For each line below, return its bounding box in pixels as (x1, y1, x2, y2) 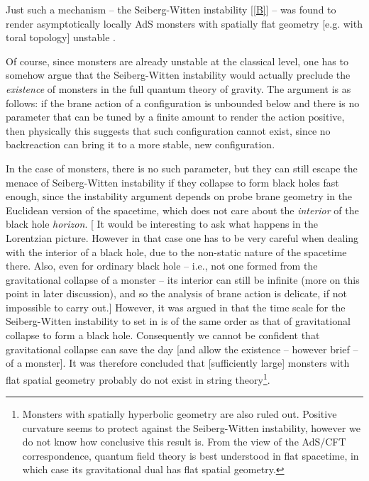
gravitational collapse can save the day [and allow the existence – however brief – (6, 341, 358, 356)
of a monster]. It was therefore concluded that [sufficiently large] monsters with (6, 355, 350, 370)
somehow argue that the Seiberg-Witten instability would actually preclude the (6, 67, 351, 82)
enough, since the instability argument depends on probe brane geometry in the (6, 189, 353, 204)
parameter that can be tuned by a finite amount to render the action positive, (6, 109, 345, 124)
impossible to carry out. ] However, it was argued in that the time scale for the (6, 299, 346, 314)
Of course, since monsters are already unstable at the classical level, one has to (6, 53, 348, 68)
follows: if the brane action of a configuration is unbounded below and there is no (6, 95, 360, 110)
